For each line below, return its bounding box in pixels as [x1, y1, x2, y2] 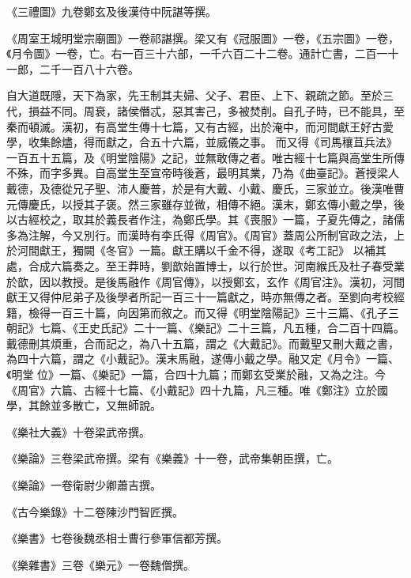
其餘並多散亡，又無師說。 [28, 397, 161, 414]
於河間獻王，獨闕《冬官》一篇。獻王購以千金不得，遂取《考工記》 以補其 [6, 242, 386, 259]
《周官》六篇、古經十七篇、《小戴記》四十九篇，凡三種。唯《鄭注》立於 [6, 381, 377, 398]
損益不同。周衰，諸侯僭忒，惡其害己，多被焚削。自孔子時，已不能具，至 [28, 102, 405, 119]
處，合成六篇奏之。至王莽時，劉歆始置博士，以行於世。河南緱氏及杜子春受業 [6, 257, 405, 274]
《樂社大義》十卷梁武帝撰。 [6, 423, 150, 440]
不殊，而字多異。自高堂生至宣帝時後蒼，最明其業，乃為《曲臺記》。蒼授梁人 [6, 164, 399, 181]
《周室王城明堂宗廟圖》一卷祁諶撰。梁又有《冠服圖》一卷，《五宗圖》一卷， [6, 29, 399, 46]
